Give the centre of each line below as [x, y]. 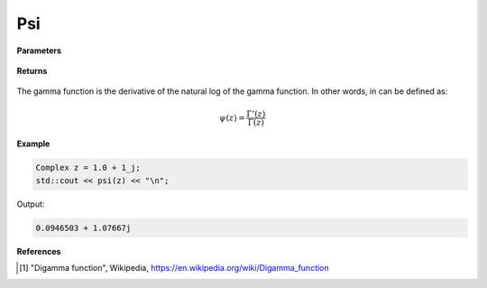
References [39, 251]
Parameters [39, 51]
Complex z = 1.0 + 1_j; [88, 168]
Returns [32, 70]
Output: [31, 204]
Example [33, 144]
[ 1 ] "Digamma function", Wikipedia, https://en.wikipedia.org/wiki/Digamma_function [174, 268]
